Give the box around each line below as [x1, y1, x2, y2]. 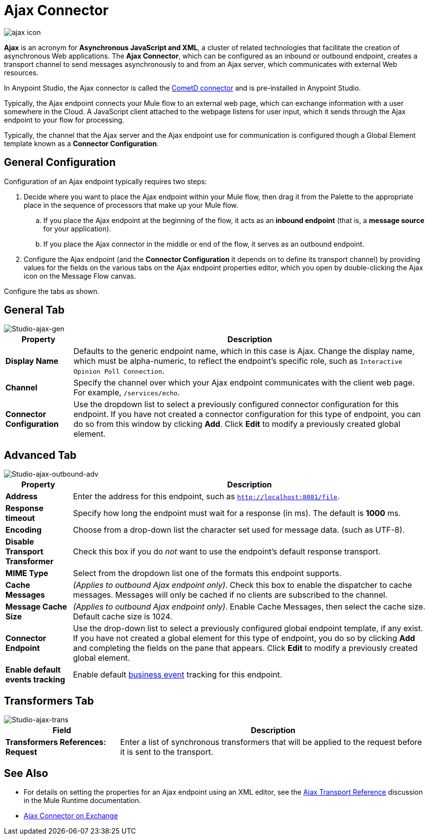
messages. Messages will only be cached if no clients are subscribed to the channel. [73, 590, 388, 600]
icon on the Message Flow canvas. [24, 271, 136, 280]
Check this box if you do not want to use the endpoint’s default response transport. [73, 547, 381, 557]
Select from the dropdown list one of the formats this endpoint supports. [73, 568, 341, 579]
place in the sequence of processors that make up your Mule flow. [24, 200, 238, 209]
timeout [5, 513, 35, 523]
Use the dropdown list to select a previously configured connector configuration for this [73, 399, 399, 410]
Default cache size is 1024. [73, 612, 172, 622]
